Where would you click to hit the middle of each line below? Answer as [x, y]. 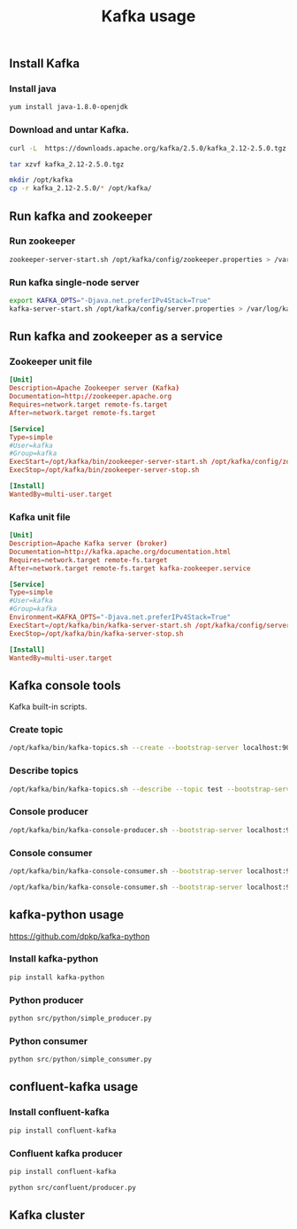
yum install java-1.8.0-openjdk [69, 107]
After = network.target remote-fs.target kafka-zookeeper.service [130, 568]
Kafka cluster [47, 1215]
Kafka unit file [40, 517]
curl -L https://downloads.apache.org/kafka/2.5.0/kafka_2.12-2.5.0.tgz [148, 148]
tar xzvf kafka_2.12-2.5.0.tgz [67, 164]
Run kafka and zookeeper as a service [116, 337]
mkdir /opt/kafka [41, 180]
